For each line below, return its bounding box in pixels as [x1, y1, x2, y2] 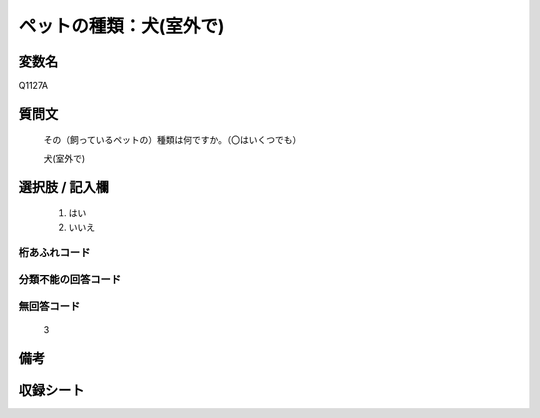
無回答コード [18, 299, 81, 313]
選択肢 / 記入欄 [18, 178, 110, 195]
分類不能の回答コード [18, 272, 122, 286]
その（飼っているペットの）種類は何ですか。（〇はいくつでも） [43, 134, 302, 146]
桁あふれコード [18, 246, 91, 260]
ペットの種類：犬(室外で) [18, 15, 225, 37]
